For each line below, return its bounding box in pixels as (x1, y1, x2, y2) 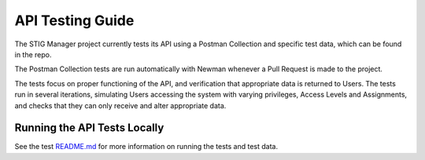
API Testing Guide (14, 12, 135, 29)
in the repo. (14, 49, 52, 59)
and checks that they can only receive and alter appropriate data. (14, 100, 227, 110)
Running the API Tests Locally (14, 122, 164, 135)
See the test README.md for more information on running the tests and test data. (14, 142, 279, 151)
